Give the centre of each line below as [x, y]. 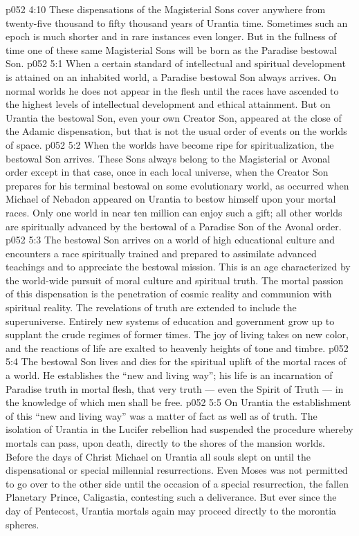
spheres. [22, 524]
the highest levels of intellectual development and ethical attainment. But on [168, 104]
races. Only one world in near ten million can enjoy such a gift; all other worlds [174, 212]
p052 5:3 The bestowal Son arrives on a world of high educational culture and [170, 240]
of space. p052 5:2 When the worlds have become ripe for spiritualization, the [170, 144]
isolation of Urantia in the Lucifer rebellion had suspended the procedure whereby [179, 429]
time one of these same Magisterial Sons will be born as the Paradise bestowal [172, 49]
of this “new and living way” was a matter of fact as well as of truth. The [162, 415]
